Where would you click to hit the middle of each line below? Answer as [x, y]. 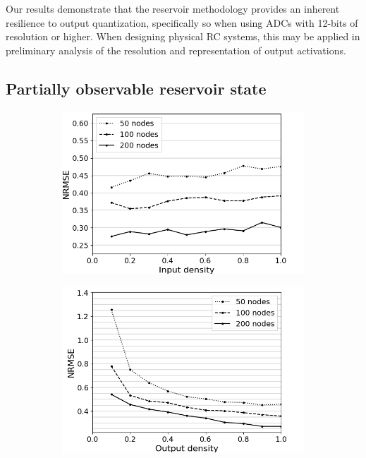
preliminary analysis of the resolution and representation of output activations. [176, 50]
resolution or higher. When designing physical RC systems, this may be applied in [183, 36]
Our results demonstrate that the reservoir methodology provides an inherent [173, 8]
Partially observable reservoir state [136, 88]
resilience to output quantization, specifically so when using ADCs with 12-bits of [182, 22]
